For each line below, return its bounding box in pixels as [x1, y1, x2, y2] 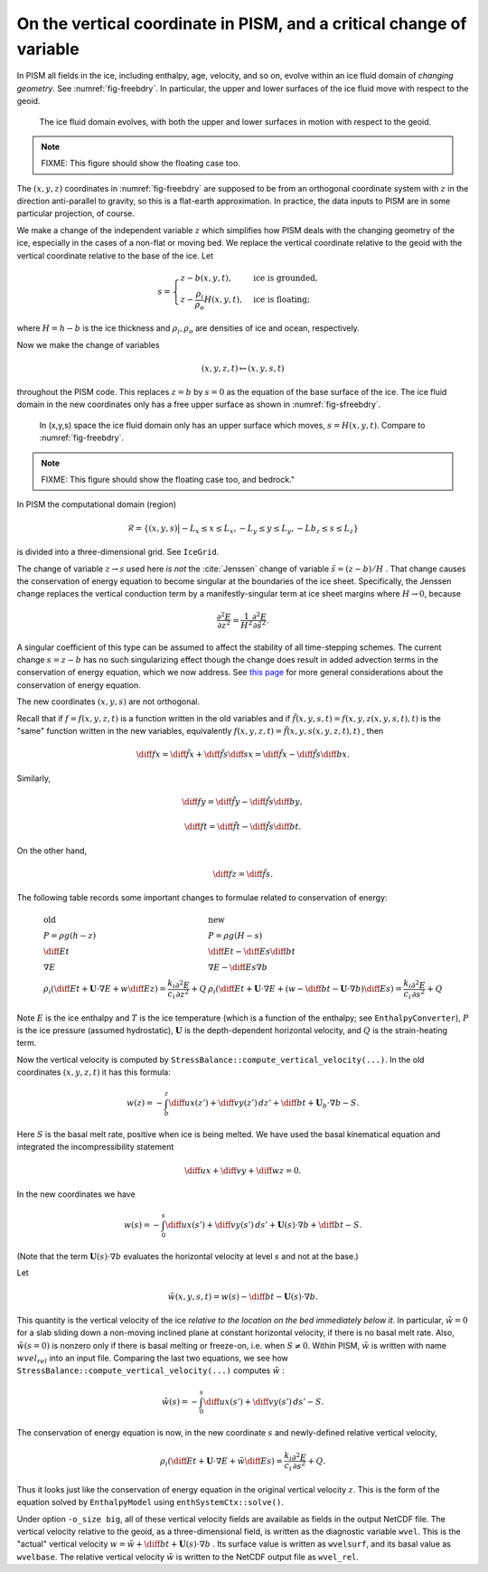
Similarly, [16, 773, 52, 784]
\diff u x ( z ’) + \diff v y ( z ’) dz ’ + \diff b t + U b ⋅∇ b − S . [168, 1098, 360, 1111]
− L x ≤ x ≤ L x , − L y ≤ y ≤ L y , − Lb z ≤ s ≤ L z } [181, 522, 359, 535]
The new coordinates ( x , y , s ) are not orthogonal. [16, 696, 201, 707]
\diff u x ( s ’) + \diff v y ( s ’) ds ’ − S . [203, 1397, 324, 1407]
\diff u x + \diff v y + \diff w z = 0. [183, 1165, 302, 1175]
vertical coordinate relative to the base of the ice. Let [16, 249, 214, 261]
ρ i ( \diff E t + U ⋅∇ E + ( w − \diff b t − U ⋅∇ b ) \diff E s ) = [208, 984, 402, 996]
